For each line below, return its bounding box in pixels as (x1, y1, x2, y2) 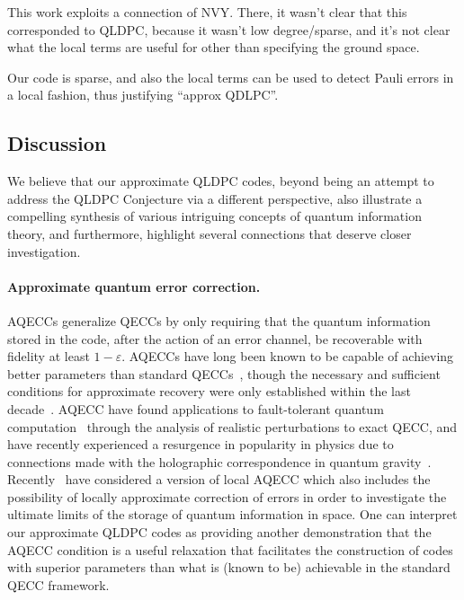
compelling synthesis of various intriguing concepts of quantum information (7, 207, 422, 225)
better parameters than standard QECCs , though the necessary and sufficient (7, 364, 441, 383)
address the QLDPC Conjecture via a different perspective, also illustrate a (7, 189, 423, 207)
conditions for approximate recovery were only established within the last (7, 382, 411, 401)
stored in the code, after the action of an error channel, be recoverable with (7, 329, 423, 348)
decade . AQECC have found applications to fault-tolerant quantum (7, 399, 384, 418)
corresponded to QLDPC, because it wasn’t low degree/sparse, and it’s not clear (7, 20, 451, 39)
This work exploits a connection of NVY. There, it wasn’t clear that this (7, 3, 407, 21)
